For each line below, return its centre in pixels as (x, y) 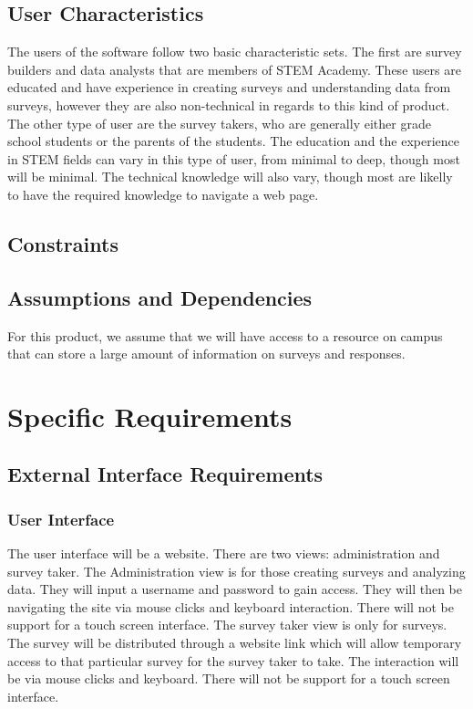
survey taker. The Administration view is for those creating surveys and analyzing (236, 571)
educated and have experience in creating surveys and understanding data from (229, 87)
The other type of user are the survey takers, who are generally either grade (219, 123)
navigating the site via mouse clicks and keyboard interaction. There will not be (231, 606)
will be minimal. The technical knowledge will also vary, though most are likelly (230, 177)
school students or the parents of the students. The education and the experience (234, 141)
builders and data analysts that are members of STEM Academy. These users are (234, 69)
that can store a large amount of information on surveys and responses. (206, 354)
